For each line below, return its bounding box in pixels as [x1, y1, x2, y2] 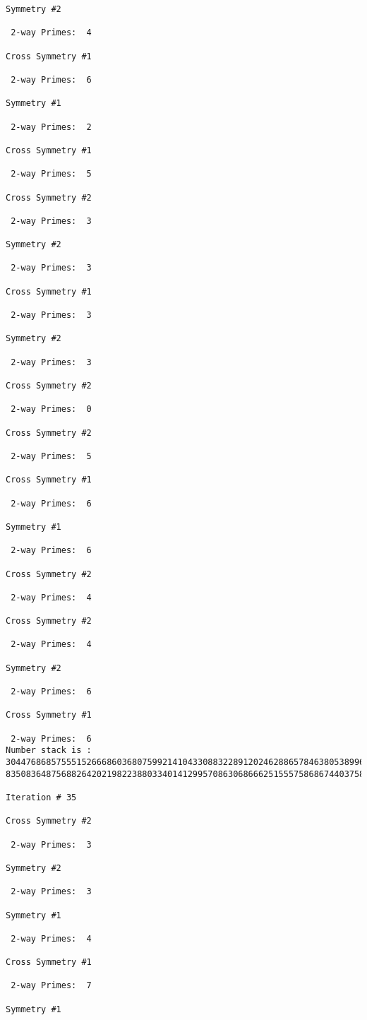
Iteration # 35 [6, 792, 77, 802]
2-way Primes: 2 [11, 121, 92, 132]
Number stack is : [6, 745, 92, 756]
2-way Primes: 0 [11, 404, 92, 415]
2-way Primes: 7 [11, 980, 92, 991]
